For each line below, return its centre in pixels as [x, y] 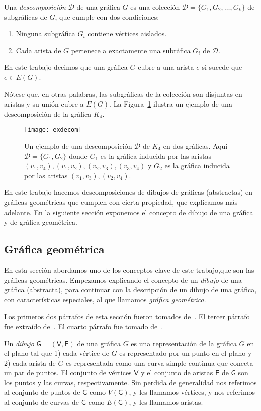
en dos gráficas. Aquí [195, 146]
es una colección [155, 7]
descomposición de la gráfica [48, 113]
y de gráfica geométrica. [41, 222]
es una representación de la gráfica [184, 343]
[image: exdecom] [53, 130]
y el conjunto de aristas [177, 373]
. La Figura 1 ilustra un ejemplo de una [171, 104]
